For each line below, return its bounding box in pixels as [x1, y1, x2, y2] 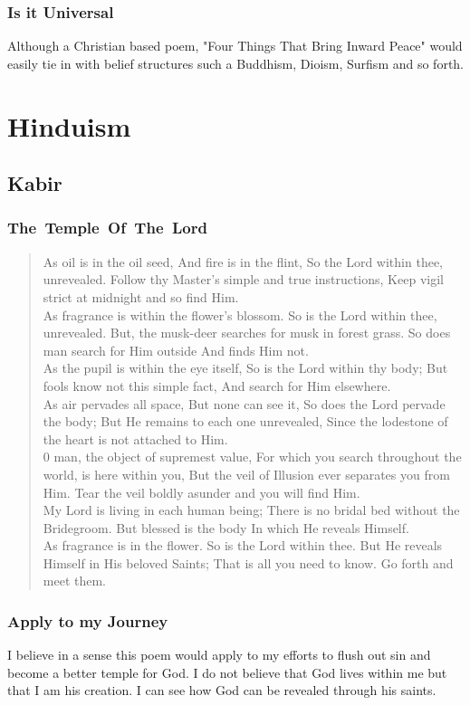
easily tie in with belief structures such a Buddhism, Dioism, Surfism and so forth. [7, 53, 465, 72]
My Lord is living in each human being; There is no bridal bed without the [43, 500, 460, 519]
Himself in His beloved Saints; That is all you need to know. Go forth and [43, 553, 454, 572]
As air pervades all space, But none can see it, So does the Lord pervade [43, 394, 446, 413]
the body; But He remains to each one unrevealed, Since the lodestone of [43, 412, 448, 431]
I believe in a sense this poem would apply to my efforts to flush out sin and [7, 645, 431, 664]
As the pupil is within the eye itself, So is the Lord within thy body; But [43, 358, 448, 377]
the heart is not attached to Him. [43, 429, 228, 448]
